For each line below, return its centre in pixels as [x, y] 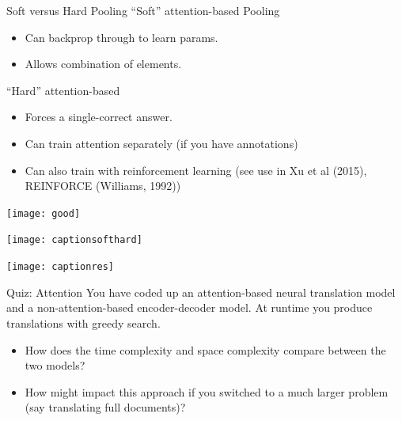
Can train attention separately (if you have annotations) [161, 143]
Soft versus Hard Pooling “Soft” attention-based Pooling [143, 10]
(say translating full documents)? [105, 407]
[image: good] [44, 213]
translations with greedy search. [83, 322]
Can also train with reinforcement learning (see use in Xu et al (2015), [196, 170]
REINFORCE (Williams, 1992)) [103, 186]
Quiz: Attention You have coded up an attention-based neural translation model [201, 292]
